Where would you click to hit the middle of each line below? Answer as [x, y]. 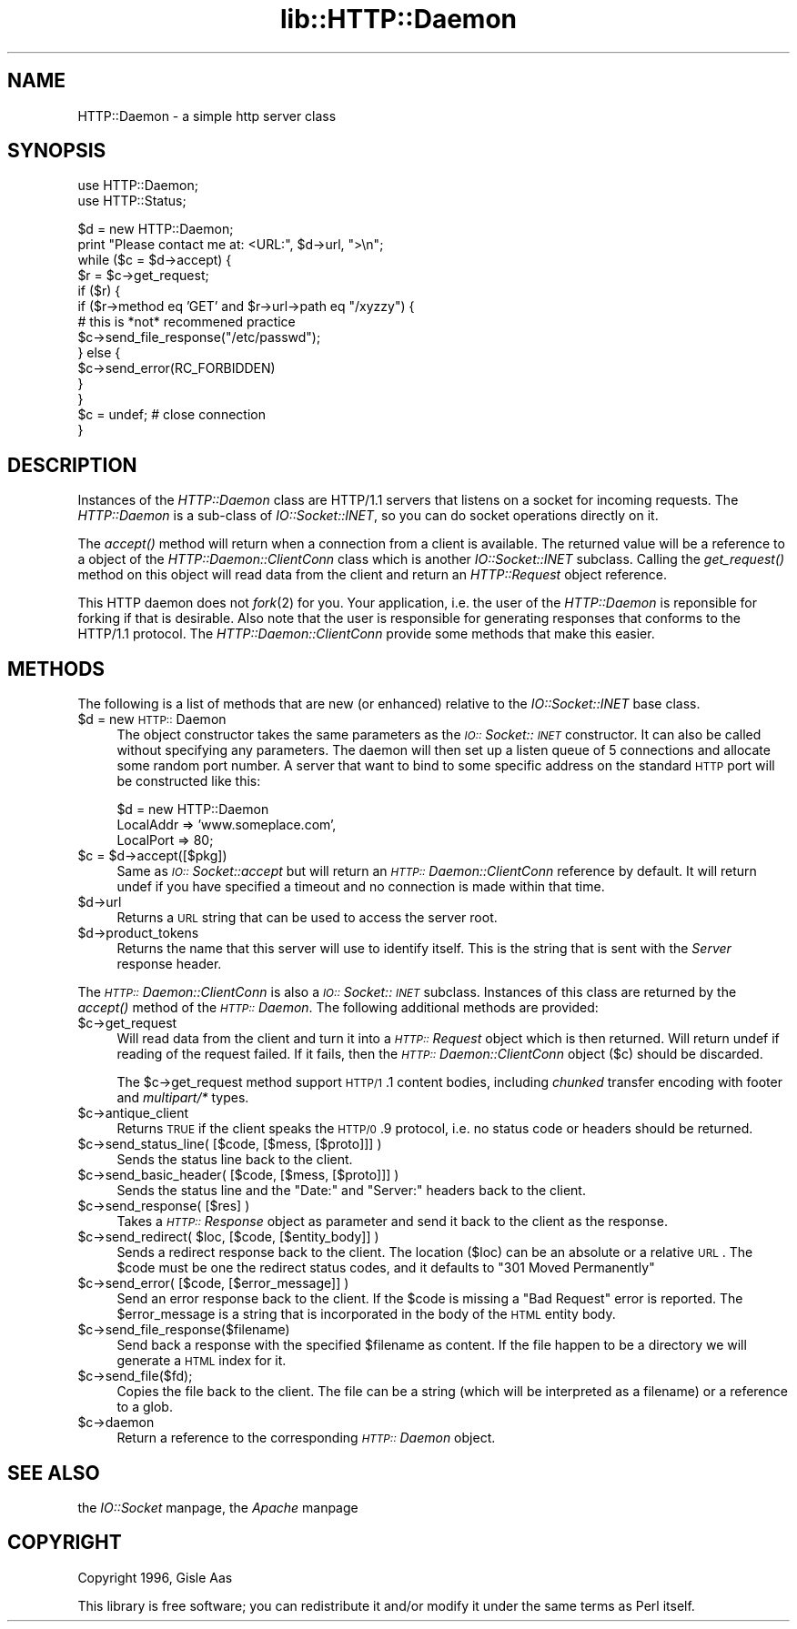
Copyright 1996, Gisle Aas [155, 1577]
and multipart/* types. [183, 1098]
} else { [99, 353]
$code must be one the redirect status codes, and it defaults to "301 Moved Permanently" [386, 1268]
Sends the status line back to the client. [235, 1160]
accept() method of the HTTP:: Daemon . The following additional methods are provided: [338, 1008]
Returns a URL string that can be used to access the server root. [307, 918]
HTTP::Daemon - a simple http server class [207, 116]
